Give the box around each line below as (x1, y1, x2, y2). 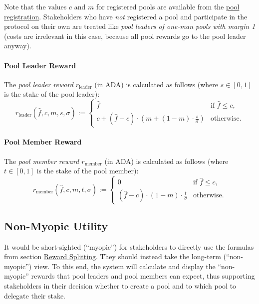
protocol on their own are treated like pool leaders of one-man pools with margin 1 (4, 21, 256, 31)
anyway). (4, 40, 31, 51)
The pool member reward (4, 155, 79, 166)
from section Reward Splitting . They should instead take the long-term (4, 251, 221, 262)
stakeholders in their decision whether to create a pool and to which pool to (4, 281, 237, 291)
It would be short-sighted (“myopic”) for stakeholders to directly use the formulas (4, 241, 254, 252)
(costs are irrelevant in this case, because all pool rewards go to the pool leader (4, 30, 246, 41)
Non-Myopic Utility (4, 218, 108, 233)
